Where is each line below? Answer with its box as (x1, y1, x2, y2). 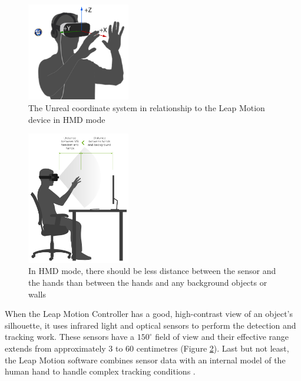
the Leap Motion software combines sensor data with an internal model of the (5, 353, 286, 366)
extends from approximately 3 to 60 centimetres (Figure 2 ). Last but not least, (5, 342, 289, 355)
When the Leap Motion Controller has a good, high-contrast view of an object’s (5, 308, 293, 320)
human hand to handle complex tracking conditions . (5, 365, 196, 377)
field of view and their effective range (155, 330, 289, 343)
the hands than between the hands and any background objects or (28, 276, 267, 289)
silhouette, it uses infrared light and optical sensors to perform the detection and (5, 319, 296, 331)
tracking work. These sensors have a (5, 330, 135, 343)
